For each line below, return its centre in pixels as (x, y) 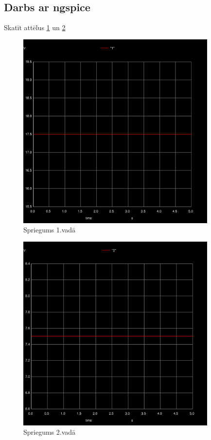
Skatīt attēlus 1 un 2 (35, 27)
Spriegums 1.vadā (50, 230)
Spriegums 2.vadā (50, 432)
